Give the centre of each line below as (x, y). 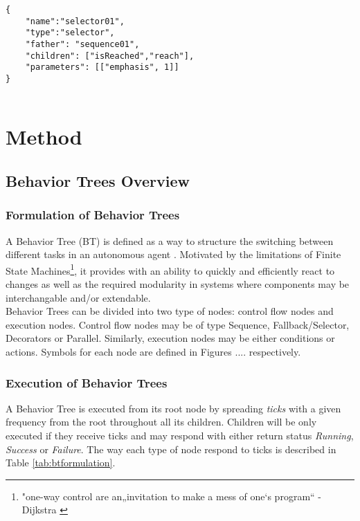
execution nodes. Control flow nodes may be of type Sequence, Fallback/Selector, (178, 324)
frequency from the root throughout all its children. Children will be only (161, 422)
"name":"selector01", (75, 21)
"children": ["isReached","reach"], (110, 56)
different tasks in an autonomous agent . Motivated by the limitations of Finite (173, 254)
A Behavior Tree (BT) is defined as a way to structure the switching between (170, 240)
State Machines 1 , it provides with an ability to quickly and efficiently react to (170, 269)
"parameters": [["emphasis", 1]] (102, 67)
